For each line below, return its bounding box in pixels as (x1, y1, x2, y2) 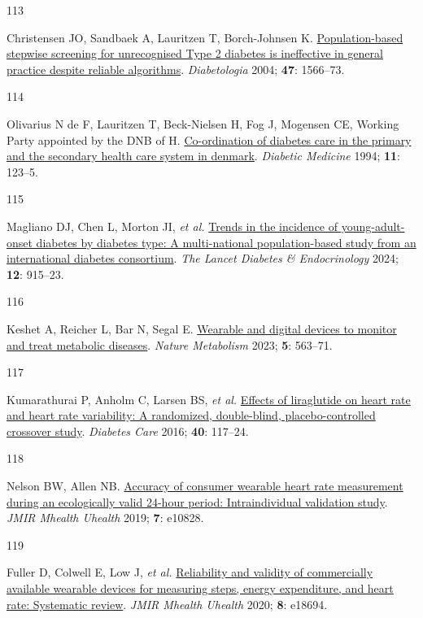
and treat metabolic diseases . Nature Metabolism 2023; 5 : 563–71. (7, 336, 333, 353)
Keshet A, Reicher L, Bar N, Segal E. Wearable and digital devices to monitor (7, 320, 397, 337)
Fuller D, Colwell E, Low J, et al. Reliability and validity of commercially (7, 564, 373, 581)
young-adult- (341, 217, 405, 234)
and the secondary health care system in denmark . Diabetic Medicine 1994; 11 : (7, 147, 401, 164)
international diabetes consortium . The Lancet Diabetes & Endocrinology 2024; (7, 250, 399, 267)
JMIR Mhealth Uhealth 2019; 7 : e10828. (7, 509, 204, 526)
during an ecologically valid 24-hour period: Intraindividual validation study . (7, 493, 388, 510)
